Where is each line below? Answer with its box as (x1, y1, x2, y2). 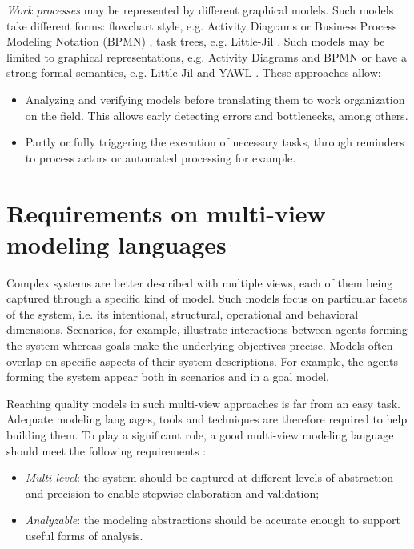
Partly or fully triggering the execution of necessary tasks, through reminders (25, 134, 404, 150)
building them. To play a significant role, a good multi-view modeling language (6, 427, 394, 443)
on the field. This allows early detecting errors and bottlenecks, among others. (25, 106, 408, 123)
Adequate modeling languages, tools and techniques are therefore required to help (6, 411, 408, 427)
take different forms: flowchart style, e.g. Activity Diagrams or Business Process (6, 17, 397, 34)
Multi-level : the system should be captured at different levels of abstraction (25, 469, 394, 486)
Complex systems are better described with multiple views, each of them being (6, 274, 393, 291)
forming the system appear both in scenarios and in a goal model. (6, 368, 329, 385)
